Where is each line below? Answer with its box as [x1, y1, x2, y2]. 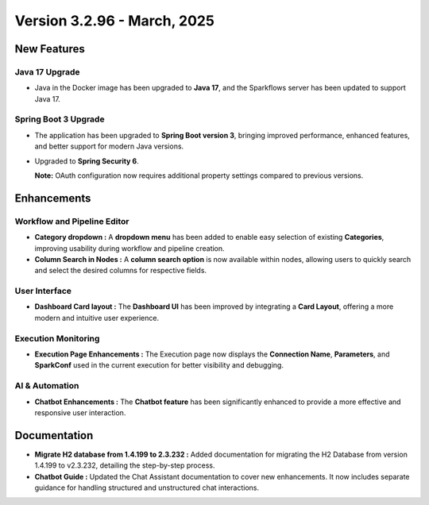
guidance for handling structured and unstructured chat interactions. [34, 483, 260, 492]
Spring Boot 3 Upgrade [14, 114, 105, 125]
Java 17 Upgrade [14, 66, 80, 77]
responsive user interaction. [34, 407, 126, 417]
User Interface [14, 286, 71, 297]
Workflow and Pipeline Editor [14, 215, 129, 226]
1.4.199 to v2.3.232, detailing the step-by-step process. [34, 461, 215, 470]
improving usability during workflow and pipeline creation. [34, 243, 226, 253]
